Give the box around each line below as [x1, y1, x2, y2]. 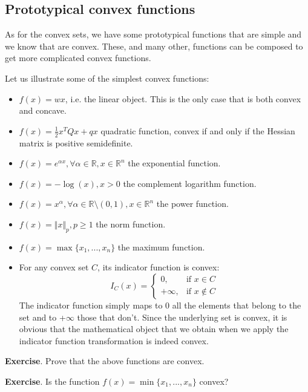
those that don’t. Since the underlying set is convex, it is [77, 310, 287, 323]
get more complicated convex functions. [5, 51, 151, 64]
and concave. [19, 104, 67, 117]
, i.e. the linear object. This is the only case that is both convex [65, 92, 301, 105]
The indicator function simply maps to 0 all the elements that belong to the [19, 298, 301, 311]
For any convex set [19, 261, 89, 273]
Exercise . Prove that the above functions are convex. [5, 354, 205, 367]
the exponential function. [128, 157, 221, 169]
